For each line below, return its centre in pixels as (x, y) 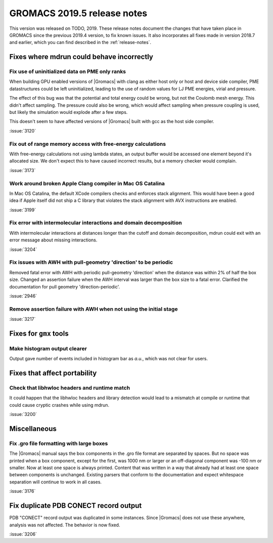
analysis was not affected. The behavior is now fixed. (65, 525)
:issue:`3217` (22, 319)
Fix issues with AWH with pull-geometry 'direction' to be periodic (91, 262)
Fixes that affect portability (53, 373)
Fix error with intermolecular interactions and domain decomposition (96, 223)
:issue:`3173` (22, 170)
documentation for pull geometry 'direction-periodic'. (65, 286)
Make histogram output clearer (48, 348)
